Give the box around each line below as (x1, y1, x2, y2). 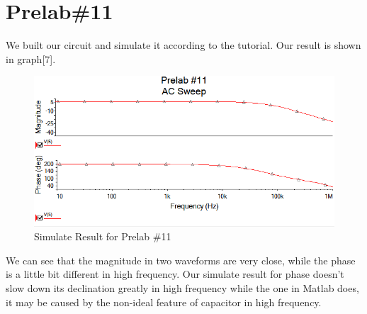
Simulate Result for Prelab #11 (34, 229, 171, 244)
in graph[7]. (6, 51, 56, 66)
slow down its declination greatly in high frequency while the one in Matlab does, (6, 280, 359, 295)
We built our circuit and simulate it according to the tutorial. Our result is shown (6, 38, 361, 52)
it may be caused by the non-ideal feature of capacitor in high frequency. (6, 294, 322, 309)
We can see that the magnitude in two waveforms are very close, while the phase (6, 252, 356, 267)
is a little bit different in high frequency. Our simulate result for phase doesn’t (6, 267, 344, 281)
